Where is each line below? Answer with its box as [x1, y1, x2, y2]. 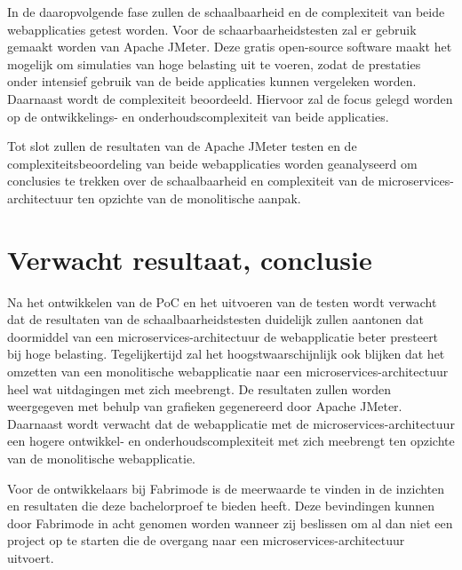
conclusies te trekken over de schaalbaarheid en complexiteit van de [7, 171, 374, 190]
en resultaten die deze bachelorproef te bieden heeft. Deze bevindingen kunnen [7, 496, 435, 515]
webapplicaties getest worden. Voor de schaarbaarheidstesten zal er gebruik [7, 20, 417, 38]
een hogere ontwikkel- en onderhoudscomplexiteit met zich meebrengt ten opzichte [7, 431, 455, 450]
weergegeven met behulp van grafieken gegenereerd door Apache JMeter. [7, 397, 402, 416]
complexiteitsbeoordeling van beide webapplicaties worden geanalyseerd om [7, 154, 418, 172]
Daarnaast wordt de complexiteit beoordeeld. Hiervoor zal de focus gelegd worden [7, 89, 453, 107]
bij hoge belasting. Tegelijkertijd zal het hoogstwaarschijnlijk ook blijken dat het [7, 344, 445, 363]
